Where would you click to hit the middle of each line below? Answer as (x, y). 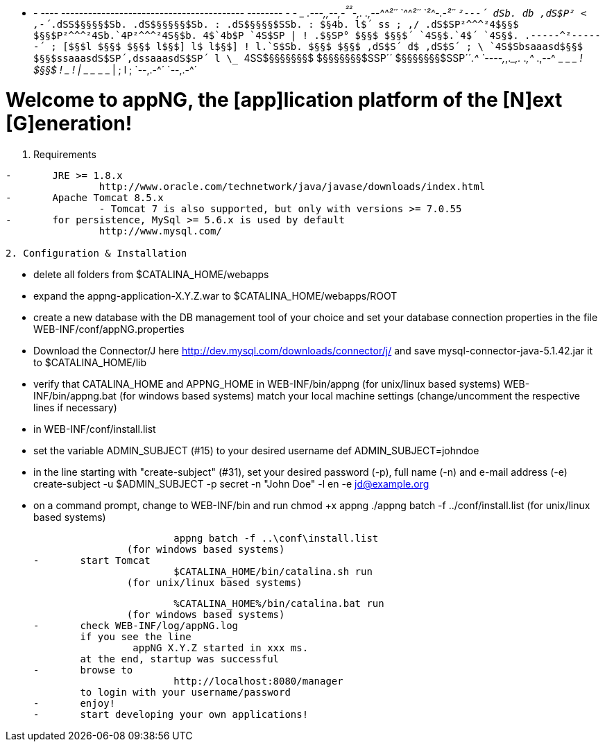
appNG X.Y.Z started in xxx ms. (221, 648)
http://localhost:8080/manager (258, 681)
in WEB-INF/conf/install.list (95, 429)
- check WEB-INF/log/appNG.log (136, 626)
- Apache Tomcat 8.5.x (85, 198)
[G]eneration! (69, 124)
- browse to (83, 670)
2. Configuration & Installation (96, 254)
